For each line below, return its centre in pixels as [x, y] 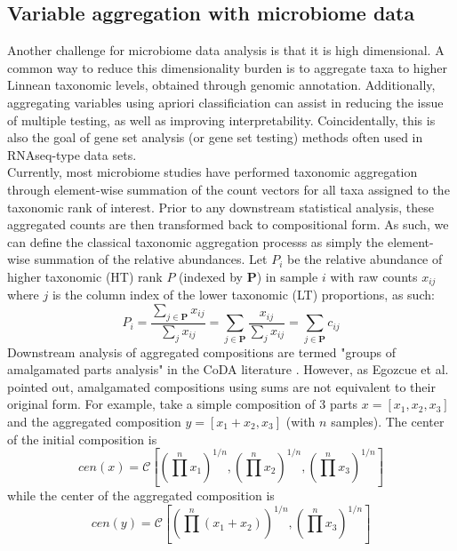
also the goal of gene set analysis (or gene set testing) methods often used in [215, 137]
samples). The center [388, 421]
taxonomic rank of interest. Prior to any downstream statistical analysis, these [221, 207]
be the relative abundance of [365, 259]
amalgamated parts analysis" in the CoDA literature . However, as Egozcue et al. [228, 369]
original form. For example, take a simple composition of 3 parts [183, 404]
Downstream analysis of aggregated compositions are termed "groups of [201, 351]
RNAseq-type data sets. [72, 154]
